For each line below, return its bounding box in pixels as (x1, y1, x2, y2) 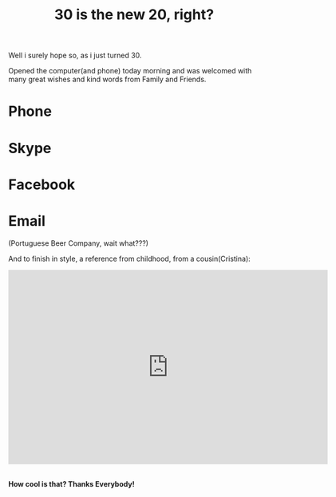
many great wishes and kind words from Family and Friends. (8, 74, 207, 85)
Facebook (8, 176, 76, 193)
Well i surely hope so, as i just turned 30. (8, 50, 142, 61)
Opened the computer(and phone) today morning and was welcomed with (8, 66, 252, 76)
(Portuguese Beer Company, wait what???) (8, 238, 149, 248)
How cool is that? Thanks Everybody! (8, 479, 135, 488)
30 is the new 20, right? (54, 6, 214, 24)
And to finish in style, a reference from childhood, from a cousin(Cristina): (8, 254, 251, 263)
